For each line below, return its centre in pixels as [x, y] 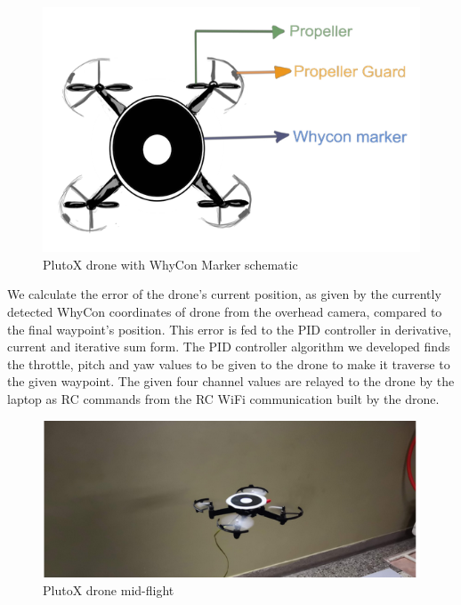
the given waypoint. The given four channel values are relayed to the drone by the [231, 381]
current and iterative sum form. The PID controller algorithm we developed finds [229, 347]
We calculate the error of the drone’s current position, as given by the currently [224, 294]
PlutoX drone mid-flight [109, 590]
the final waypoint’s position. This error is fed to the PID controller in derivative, [230, 329]
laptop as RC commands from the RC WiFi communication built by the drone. [223, 399]
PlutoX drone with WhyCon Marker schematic [170, 264]
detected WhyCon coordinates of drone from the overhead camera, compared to [225, 312]
